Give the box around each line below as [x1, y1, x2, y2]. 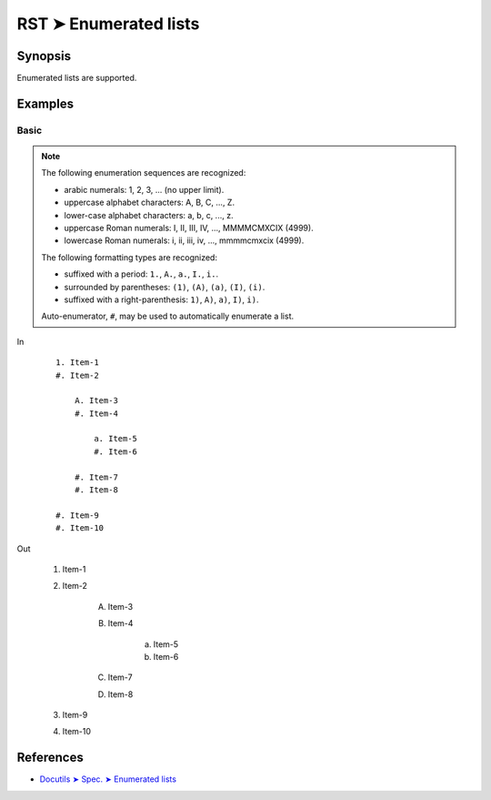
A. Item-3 [74, 396, 118, 406]
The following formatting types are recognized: [41, 251, 218, 263]
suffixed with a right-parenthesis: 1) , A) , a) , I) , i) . [64, 294, 259, 305]
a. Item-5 [94, 433, 138, 444]
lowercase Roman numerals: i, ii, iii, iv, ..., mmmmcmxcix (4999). [64, 235, 305, 246]
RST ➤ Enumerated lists [16, 14, 200, 34]
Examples [16, 96, 75, 111]
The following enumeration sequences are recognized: [41, 167, 246, 178]
